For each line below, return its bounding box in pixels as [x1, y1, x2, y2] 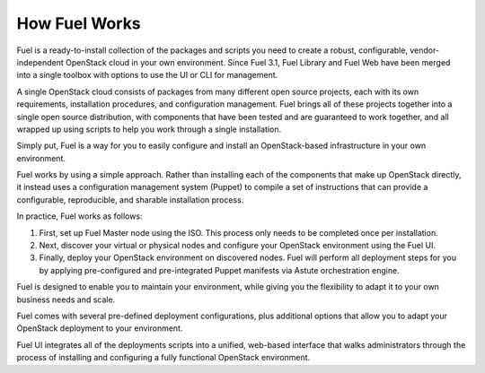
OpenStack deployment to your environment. [16, 323, 183, 334]
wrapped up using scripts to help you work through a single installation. [16, 124, 282, 134]
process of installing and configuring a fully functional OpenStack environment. [16, 352, 311, 363]
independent [16, 56, 64, 67]
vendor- [410, 45, 440, 56]
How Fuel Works [16, 13, 141, 33]
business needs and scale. [16, 294, 116, 305]
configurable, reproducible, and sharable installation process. [16, 194, 244, 205]
